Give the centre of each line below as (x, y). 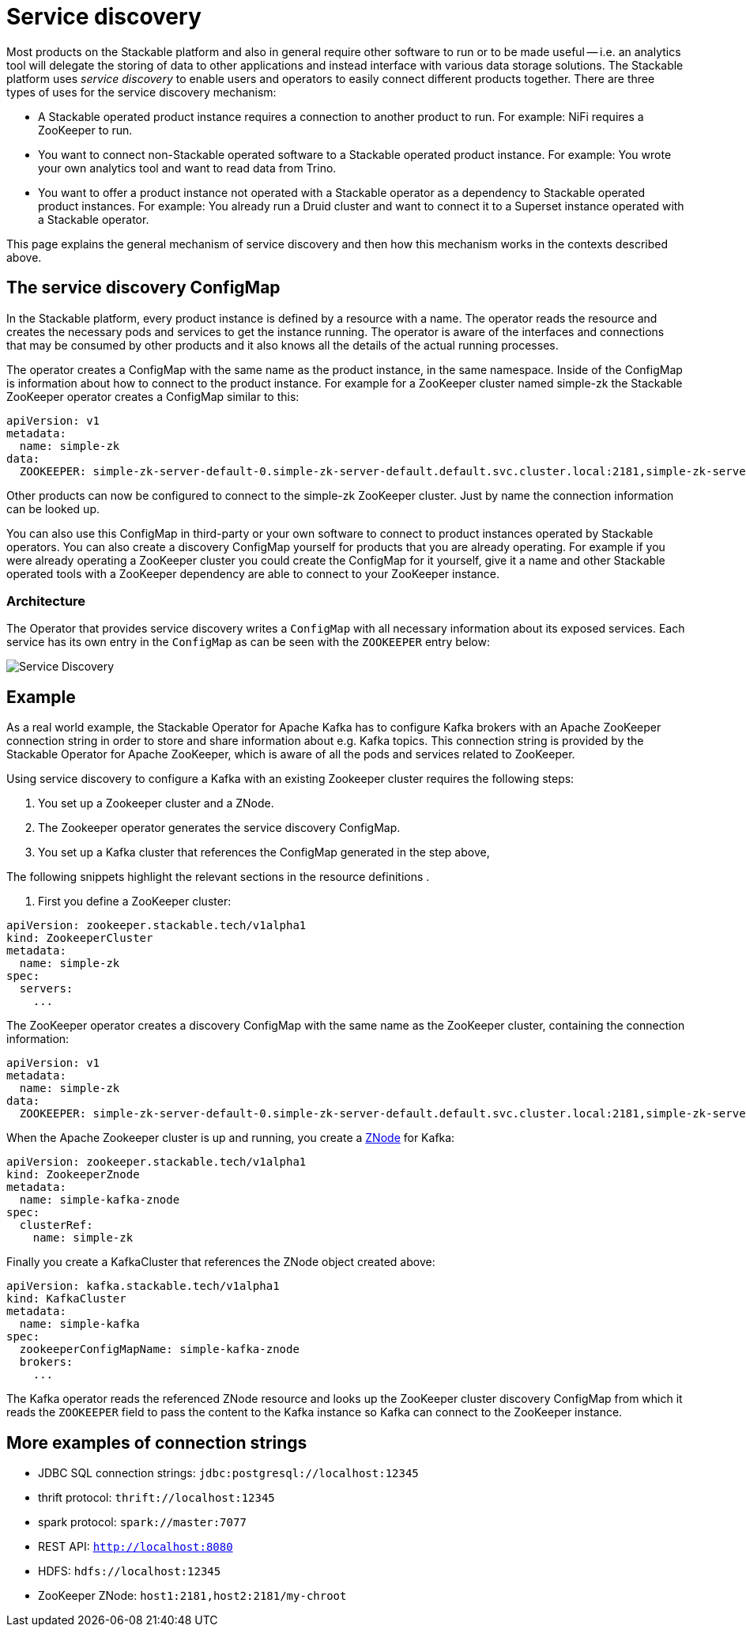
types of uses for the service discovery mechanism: (141, 92)
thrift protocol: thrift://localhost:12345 (156, 1498)
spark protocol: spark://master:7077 (142, 1522)
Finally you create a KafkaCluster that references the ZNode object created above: (221, 1262)
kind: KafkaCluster (66, 1299)
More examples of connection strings (157, 1442)
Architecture (46, 601)
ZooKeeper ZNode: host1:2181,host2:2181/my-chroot (192, 1596)
